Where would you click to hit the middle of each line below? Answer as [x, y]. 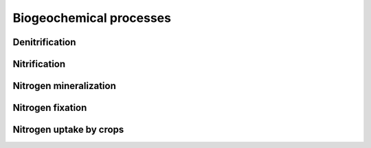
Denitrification [44, 42]
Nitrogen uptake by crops [68, 130]
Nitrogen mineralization [64, 86]
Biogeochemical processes [92, 18]
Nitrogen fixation [50, 108]
